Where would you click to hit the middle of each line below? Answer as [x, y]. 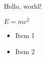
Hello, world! [23, 6]
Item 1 [25, 35]
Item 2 [25, 51]
